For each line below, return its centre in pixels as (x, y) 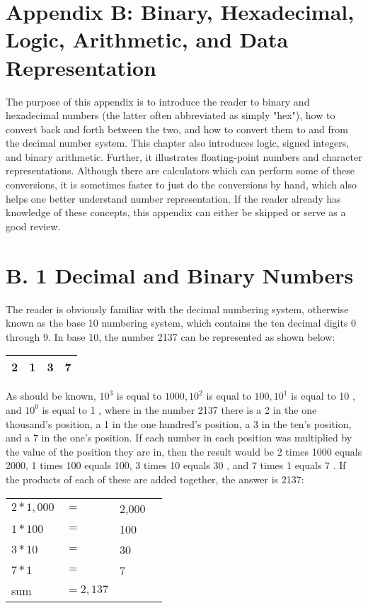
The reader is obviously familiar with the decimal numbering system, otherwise (177, 309)
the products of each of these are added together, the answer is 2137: (155, 479)
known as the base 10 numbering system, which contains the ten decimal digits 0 (181, 323)
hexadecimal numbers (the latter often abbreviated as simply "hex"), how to (171, 115)
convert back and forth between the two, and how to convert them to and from (177, 129)
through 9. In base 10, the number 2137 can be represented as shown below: (171, 336)
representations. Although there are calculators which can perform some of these (180, 170)
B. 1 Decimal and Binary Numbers (180, 275)
